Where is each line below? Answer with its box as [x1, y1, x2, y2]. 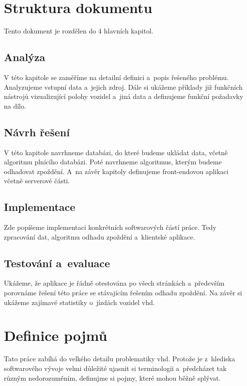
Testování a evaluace [4, 255, 110, 270]
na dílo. [4, 100, 26, 111]
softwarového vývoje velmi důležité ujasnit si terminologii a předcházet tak [4, 363, 227, 373]
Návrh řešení [4, 124, 70, 139]
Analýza [4, 49, 46, 64]
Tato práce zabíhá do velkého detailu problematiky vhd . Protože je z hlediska [4, 354, 235, 364]
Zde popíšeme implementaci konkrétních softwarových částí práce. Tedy [4, 222, 216, 232]
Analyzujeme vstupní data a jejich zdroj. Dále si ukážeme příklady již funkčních [4, 81, 243, 92]
